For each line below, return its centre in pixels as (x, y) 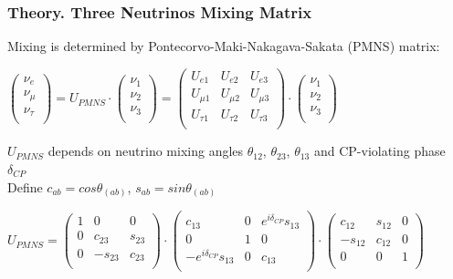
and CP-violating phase (379, 151)
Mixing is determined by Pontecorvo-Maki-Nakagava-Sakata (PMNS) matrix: (224, 46)
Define (25, 186)
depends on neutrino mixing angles (146, 151)
